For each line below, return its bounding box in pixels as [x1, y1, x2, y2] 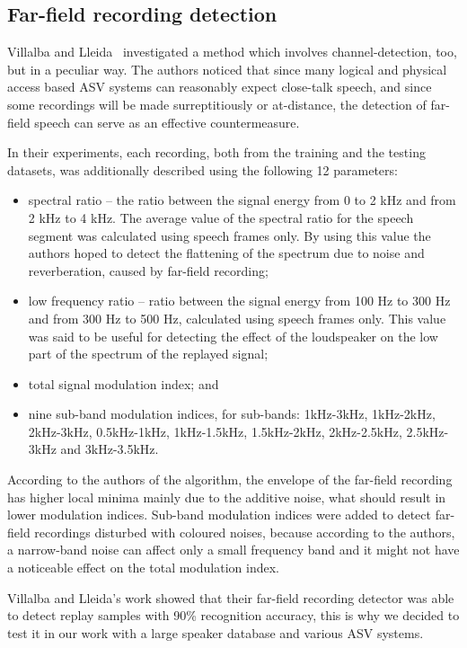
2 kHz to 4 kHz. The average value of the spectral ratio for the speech [28, 208, 414, 226]
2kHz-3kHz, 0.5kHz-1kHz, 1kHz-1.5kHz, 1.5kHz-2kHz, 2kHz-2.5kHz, [28, 422, 402, 440]
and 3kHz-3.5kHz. [60, 439, 159, 458]
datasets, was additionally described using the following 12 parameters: [7, 160, 398, 179]
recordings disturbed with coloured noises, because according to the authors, [34, 522, 455, 541]
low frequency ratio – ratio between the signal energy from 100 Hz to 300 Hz [28, 291, 451, 310]
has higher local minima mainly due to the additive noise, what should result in [7, 487, 446, 506]
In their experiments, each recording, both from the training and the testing [7, 143, 426, 162]
